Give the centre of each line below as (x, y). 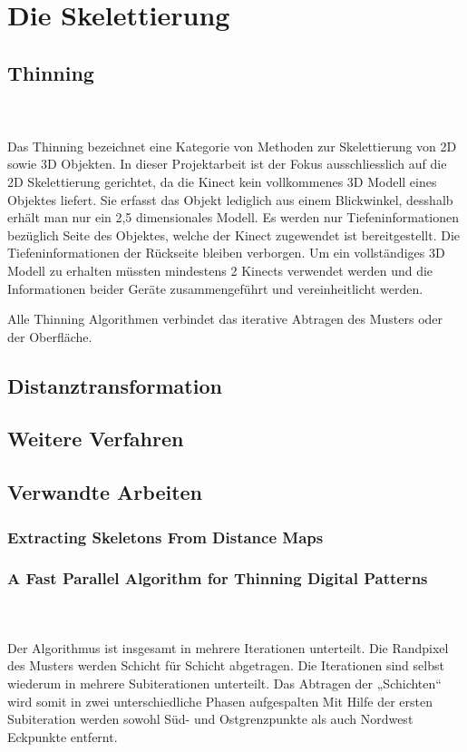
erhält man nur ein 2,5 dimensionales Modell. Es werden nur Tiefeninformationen (233, 217)
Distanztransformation (115, 385)
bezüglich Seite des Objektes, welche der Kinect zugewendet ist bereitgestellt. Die (234, 234)
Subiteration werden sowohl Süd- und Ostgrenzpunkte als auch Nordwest (210, 719)
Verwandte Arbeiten (105, 492)
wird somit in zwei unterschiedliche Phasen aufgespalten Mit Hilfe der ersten (220, 701)
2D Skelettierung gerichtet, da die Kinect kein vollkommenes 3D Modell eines (222, 181)
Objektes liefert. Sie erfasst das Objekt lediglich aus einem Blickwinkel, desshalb (230, 199)
